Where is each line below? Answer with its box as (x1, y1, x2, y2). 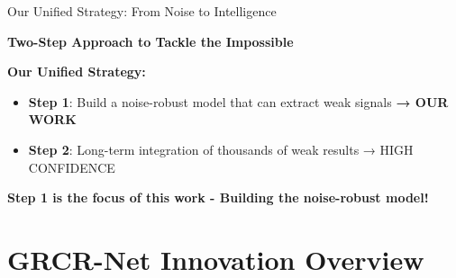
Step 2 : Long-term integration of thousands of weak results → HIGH (28, 139, 414, 158)
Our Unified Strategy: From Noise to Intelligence (7, 2, 277, 20)
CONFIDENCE (28, 157, 115, 176)
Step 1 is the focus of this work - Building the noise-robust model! (7, 188, 429, 207)
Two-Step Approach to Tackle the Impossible (7, 31, 294, 50)
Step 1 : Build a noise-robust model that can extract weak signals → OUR (28, 92, 449, 111)
